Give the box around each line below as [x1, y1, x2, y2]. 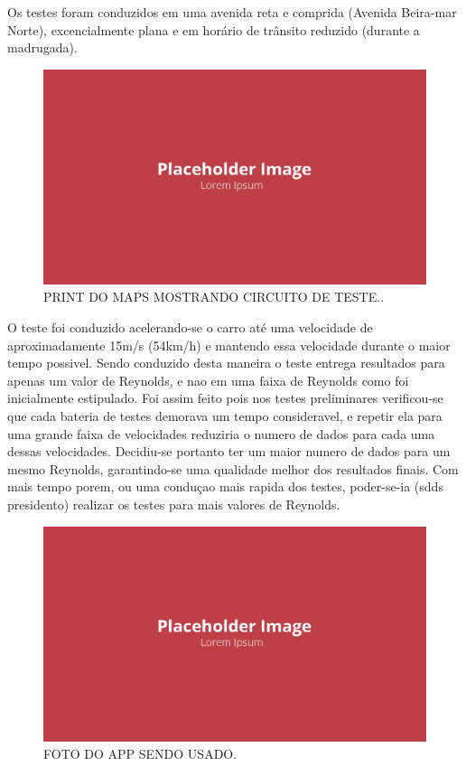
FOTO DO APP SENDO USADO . [43, 744, 238, 763]
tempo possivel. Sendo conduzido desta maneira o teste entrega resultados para [7, 353, 445, 372]
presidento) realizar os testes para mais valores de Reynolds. [7, 494, 340, 513]
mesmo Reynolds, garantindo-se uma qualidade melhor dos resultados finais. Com [7, 459, 459, 478]
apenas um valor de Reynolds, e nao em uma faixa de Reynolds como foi [7, 370, 409, 389]
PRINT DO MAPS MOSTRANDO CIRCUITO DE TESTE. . [43, 287, 385, 306]
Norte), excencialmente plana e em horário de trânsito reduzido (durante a [7, 20, 420, 39]
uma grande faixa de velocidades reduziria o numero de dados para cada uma [7, 424, 435, 443]
